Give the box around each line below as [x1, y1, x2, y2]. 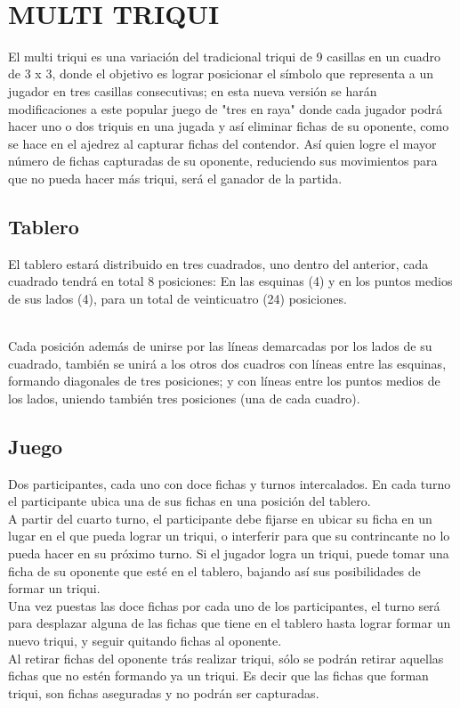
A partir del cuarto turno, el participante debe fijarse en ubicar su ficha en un [8, 509, 432, 527]
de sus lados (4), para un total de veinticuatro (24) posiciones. [8, 289, 347, 307]
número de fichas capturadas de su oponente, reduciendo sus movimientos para [8, 151, 438, 170]
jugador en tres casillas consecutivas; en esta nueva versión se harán [8, 81, 377, 100]
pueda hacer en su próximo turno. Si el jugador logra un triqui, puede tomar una [8, 544, 449, 562]
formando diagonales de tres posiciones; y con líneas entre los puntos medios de [8, 371, 440, 390]
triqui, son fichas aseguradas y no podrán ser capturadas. [8, 683, 319, 702]
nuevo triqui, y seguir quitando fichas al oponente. [8, 631, 282, 649]
